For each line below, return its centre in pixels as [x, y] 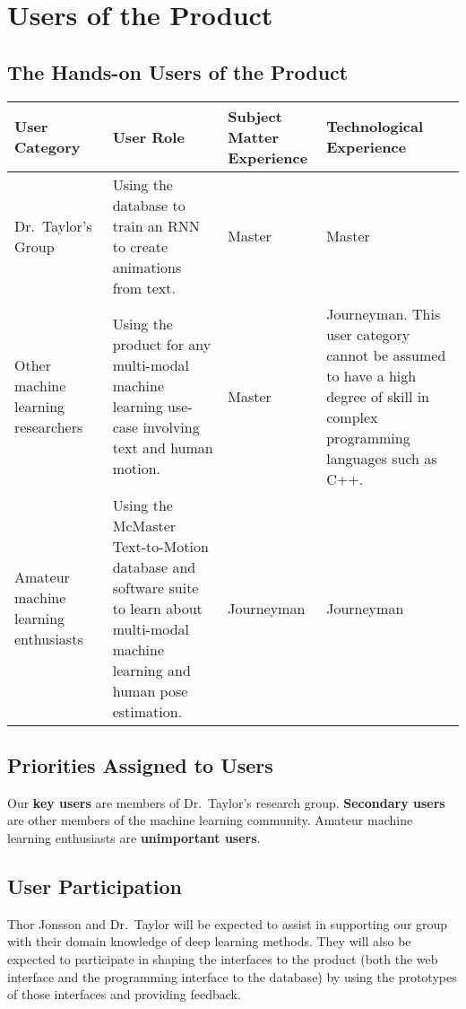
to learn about [157, 608]
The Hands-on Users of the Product [178, 71]
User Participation [95, 886]
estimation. [147, 711]
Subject [255, 116]
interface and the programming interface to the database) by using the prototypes [232, 976]
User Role [148, 136]
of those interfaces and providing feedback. [124, 994]
